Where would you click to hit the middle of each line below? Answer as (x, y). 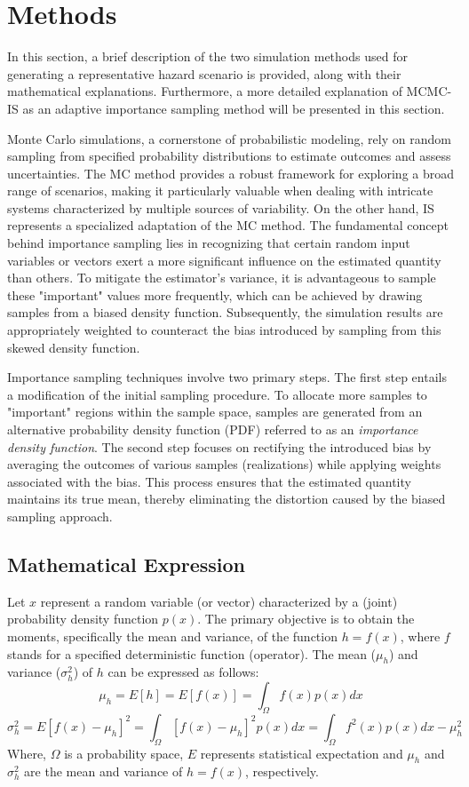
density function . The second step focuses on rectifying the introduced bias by (219, 446)
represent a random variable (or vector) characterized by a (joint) (219, 601)
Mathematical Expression (127, 564)
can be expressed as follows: (183, 672)
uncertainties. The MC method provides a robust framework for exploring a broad (231, 173)
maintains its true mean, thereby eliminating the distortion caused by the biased (227, 499)
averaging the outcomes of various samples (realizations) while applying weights (224, 464)
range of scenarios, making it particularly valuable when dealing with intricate (220, 191)
